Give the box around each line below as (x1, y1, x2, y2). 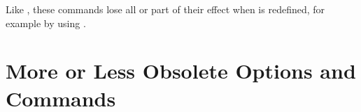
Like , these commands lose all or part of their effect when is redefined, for (6, 2, 325, 16)
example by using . (6, 15, 86, 30)
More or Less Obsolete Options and (6, 56, 356, 85)
